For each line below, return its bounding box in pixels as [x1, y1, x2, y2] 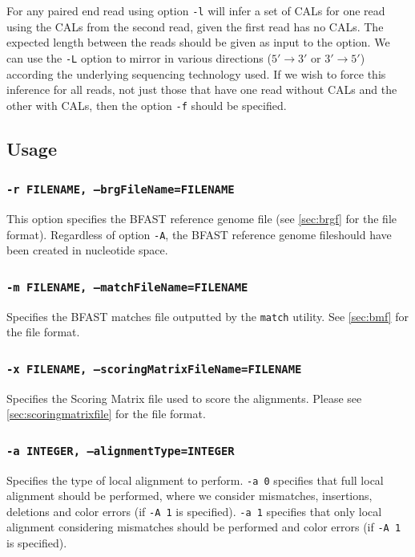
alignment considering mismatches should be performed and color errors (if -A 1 [6, 518, 401, 535]
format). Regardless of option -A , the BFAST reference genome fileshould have [6, 226, 392, 242]
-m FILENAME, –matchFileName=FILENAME [6, 280, 248, 294]
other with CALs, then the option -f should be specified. [6, 96, 287, 113]
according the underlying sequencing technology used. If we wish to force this [6, 65, 386, 82]
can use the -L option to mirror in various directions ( [6, 49, 272, 66]
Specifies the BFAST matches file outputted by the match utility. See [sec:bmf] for [6, 307, 409, 324]
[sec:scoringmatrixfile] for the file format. [6, 405, 206, 422]
